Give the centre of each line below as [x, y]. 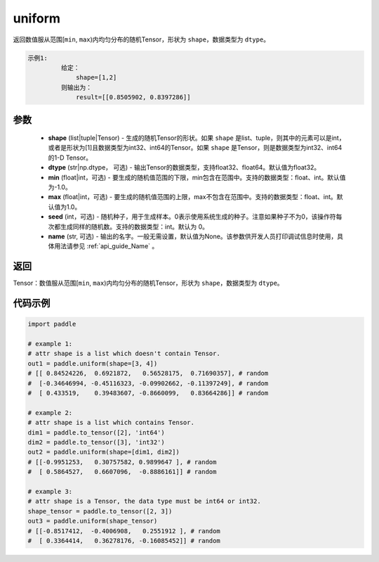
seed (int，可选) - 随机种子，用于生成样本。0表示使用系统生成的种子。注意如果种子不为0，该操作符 [192, 217]
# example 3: [50, 491]
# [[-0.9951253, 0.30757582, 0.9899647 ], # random [122, 462]
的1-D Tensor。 [70, 158]
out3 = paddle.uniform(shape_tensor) [93, 521]
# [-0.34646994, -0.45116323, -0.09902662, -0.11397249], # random [148, 383]
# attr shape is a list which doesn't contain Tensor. [124, 354]
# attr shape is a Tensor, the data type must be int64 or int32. [144, 502]
